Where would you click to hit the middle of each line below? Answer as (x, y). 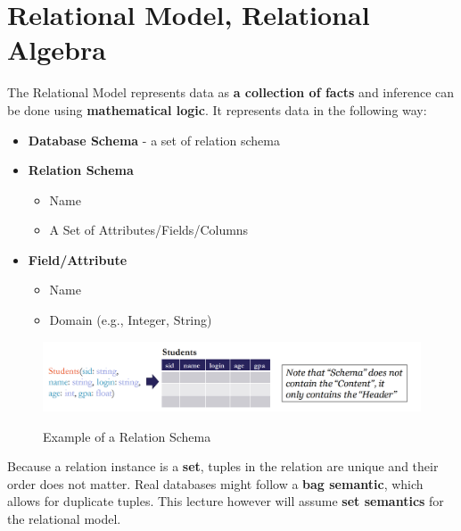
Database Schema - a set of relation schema (154, 140)
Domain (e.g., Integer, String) (131, 320)
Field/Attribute (78, 259)
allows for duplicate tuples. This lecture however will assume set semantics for (226, 501)
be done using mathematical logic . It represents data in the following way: (217, 109)
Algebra (57, 50)
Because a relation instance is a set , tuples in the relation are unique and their (223, 466)
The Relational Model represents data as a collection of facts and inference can (231, 92)
